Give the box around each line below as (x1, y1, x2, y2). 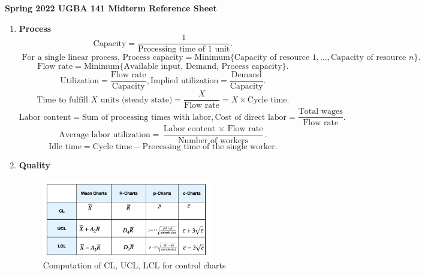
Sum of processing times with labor (82, 113, 212, 122)
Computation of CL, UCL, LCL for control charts (43, 258, 226, 271)
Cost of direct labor (215, 113, 287, 122)
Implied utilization (150, 76, 219, 85)
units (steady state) (100, 95, 173, 104)
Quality (19, 158, 50, 171)
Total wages (298, 107, 343, 116)
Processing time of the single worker (142, 142, 275, 151)
